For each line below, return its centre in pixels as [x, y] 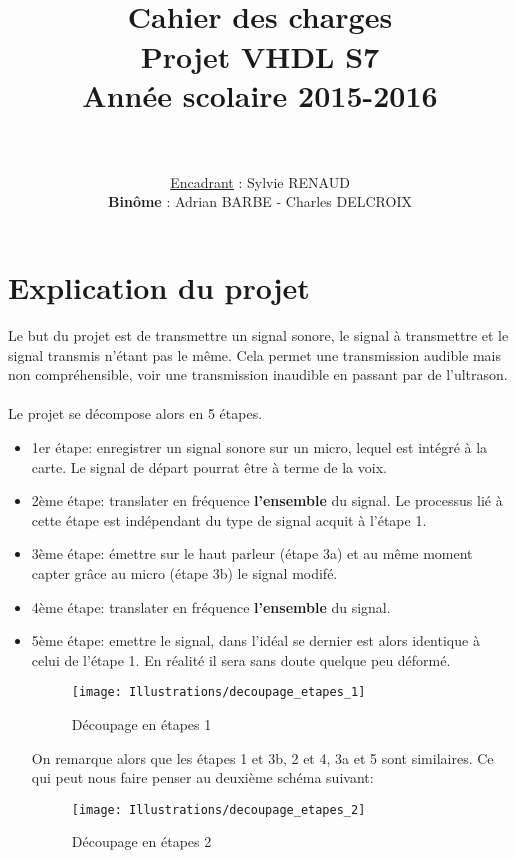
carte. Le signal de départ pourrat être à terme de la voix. [209, 466]
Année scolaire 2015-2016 [260, 94]
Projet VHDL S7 [260, 55]
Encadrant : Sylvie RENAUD [260, 181]
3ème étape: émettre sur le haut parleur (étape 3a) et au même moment [252, 553]
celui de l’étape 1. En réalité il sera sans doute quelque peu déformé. [241, 659]
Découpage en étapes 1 [141, 723]
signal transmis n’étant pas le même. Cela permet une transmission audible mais [255, 354]
